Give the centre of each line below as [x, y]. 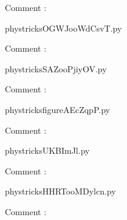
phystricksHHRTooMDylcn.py [60, 191]
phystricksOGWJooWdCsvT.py [63, 28]
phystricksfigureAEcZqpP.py [57, 109]
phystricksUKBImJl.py [47, 150]
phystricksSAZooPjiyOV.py [56, 68]
